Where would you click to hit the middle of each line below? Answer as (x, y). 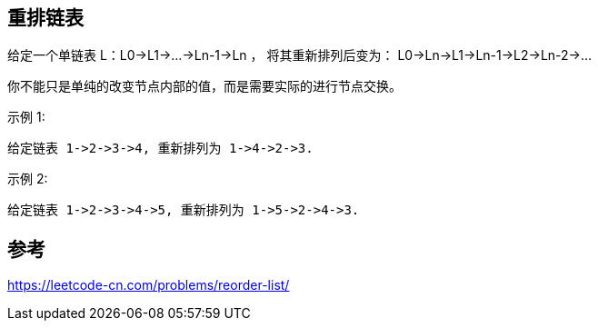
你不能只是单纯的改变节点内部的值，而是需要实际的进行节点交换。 (204, 86)
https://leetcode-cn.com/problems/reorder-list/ (149, 285)
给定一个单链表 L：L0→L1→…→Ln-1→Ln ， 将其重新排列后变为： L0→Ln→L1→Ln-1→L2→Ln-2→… (300, 55)
